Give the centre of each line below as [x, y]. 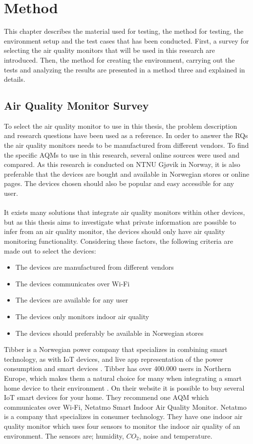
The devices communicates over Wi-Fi [73, 283]
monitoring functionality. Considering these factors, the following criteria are [119, 241]
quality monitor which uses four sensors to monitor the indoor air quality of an [122, 426]
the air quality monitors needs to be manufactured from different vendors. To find [126, 145]
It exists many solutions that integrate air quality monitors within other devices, [125, 212]
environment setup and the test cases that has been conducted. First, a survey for [126, 40]
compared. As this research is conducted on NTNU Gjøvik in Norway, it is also [122, 164]
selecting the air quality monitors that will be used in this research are [109, 50]
